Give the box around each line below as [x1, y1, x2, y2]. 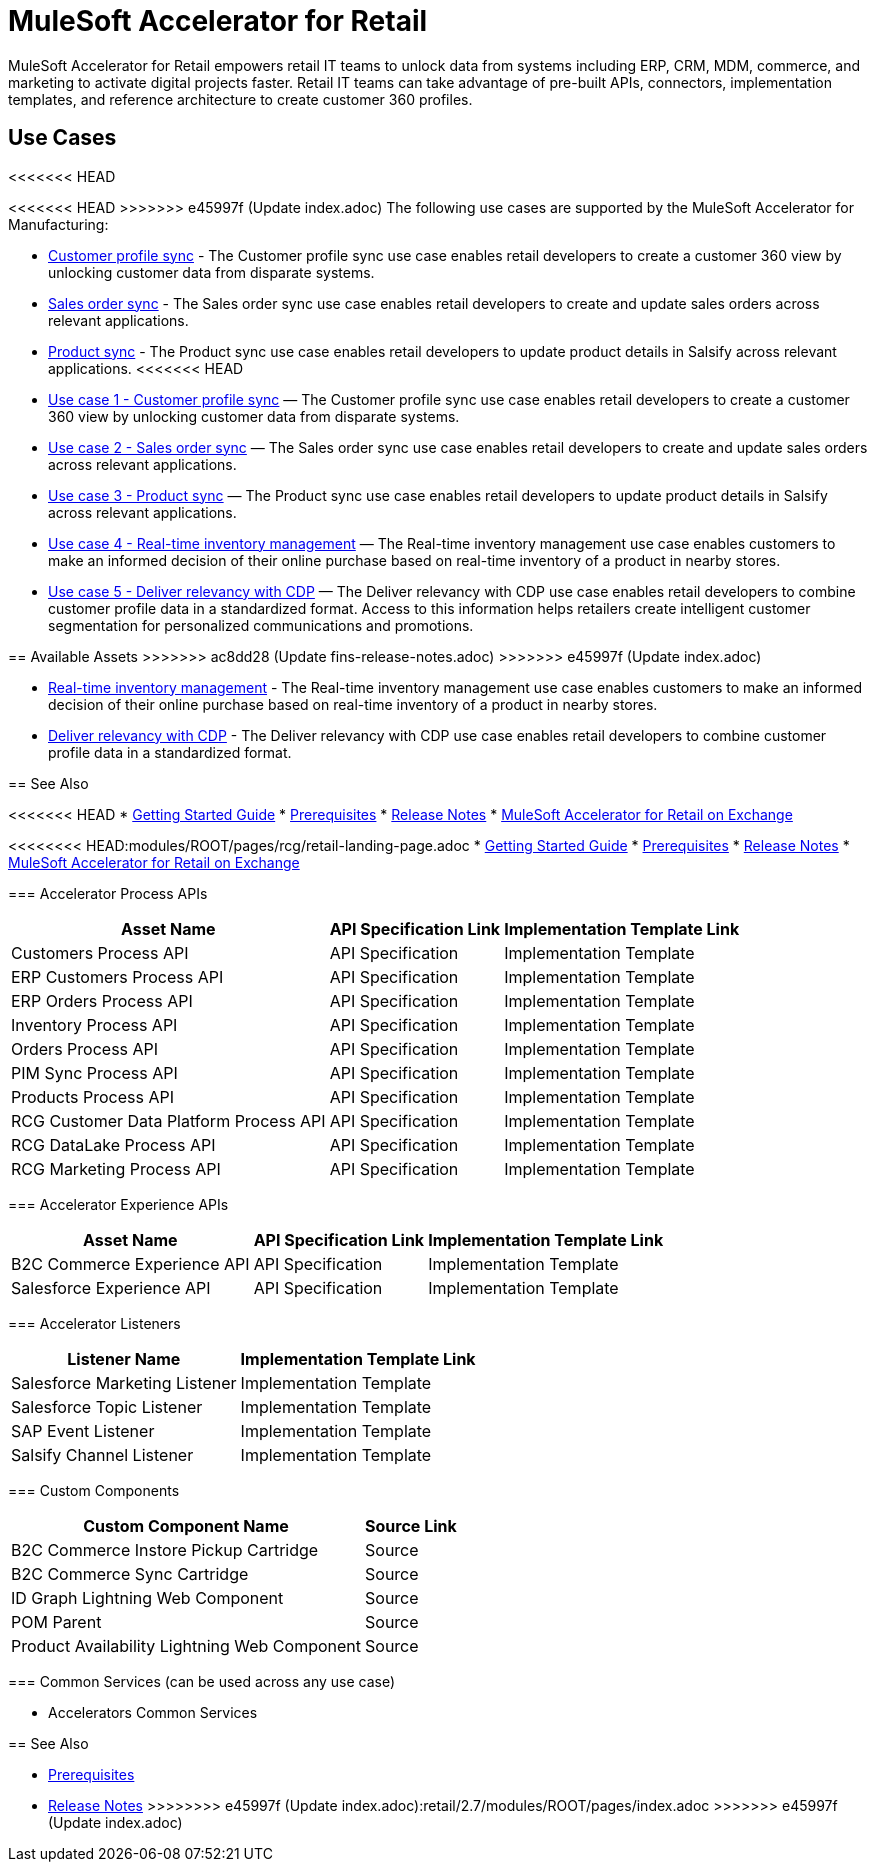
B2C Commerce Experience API [11, 1253, 250, 1274]
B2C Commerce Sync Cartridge [11, 1563, 249, 1584]
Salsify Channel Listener [11, 1444, 194, 1465]
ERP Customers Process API [11, 966, 224, 987]
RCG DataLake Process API [11, 1134, 216, 1155]
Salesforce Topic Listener [11, 1396, 203, 1417]
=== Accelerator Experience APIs [8, 1195, 229, 1213]
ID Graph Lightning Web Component [11, 1587, 284, 1608]
